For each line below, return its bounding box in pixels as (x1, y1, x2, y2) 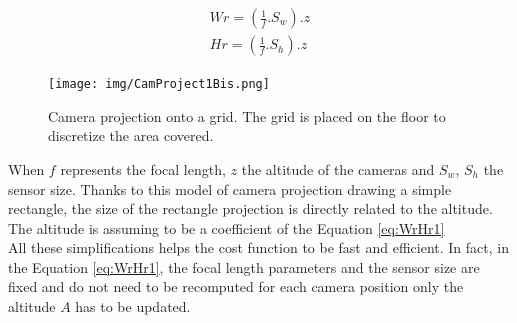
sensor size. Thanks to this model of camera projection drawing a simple (8, 178, 452, 199)
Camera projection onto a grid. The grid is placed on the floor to (48, 105, 446, 126)
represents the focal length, (60, 158, 226, 179)
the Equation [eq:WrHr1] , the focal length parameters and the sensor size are (8, 256, 480, 277)
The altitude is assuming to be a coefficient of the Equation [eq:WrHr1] (8, 217, 445, 238)
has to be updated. (75, 296, 191, 317)
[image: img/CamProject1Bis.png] (48, 77, 270, 92)
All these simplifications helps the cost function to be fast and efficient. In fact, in (8, 237, 509, 258)
